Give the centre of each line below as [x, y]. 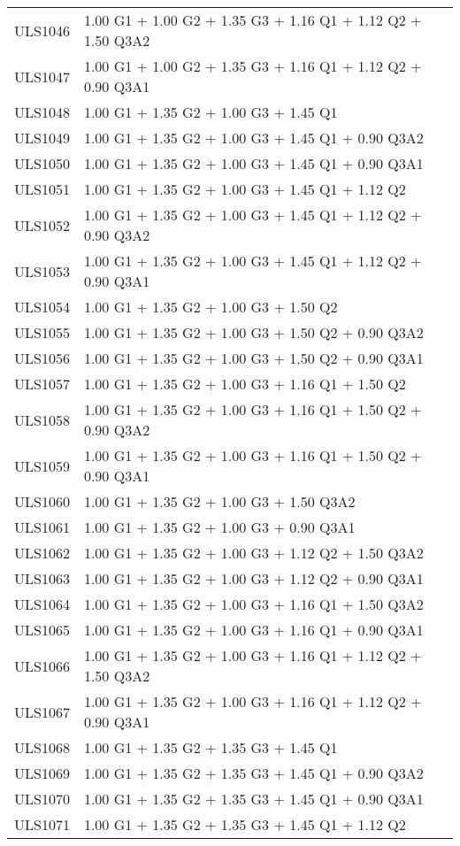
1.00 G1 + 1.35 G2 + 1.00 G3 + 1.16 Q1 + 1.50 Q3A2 [253, 604]
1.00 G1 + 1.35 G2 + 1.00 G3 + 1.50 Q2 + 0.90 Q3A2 [253, 332]
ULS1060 [42, 501]
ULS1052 [42, 225]
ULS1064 [42, 604]
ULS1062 [42, 553]
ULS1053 [42, 271]
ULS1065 [42, 630]
